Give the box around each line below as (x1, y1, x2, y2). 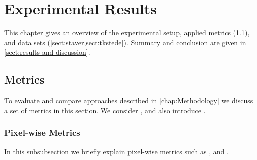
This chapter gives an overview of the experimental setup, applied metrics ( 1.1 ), (4, 27, 250, 38)
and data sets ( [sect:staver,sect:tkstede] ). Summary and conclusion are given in (4, 37, 246, 47)
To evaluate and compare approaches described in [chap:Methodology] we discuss (4, 95, 253, 106)
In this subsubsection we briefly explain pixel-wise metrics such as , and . (4, 146, 229, 156)
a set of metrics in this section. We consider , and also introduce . (4, 105, 206, 115)
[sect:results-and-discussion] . (4, 47, 90, 57)
